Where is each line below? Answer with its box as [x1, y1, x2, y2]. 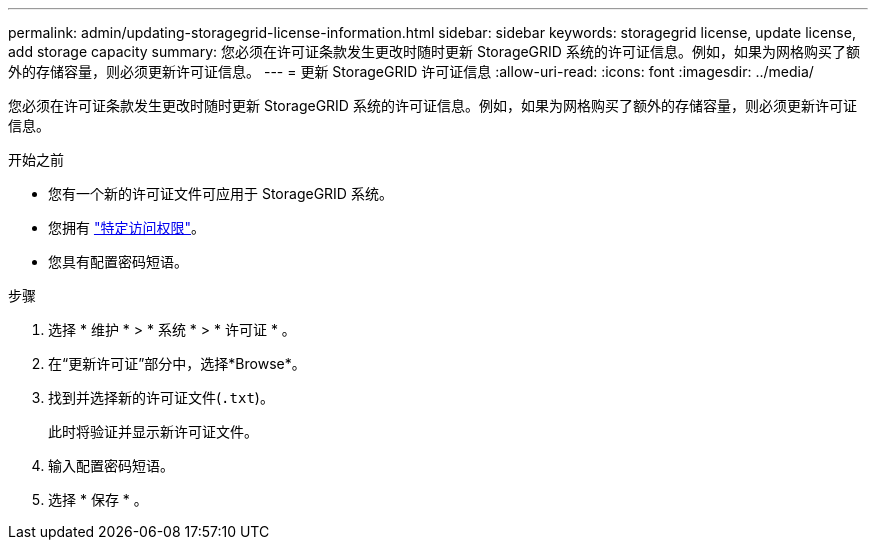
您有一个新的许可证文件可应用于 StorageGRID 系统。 [48, 185, 393, 202]
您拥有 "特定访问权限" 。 [48, 219, 205, 236]
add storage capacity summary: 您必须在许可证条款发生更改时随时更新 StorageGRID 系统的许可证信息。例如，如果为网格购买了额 [8, 43, 860, 60]
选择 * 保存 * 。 [48, 491, 148, 508]
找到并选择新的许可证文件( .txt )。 [48, 389, 274, 406]
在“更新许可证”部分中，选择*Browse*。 [48, 355, 306, 372]
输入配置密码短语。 [48, 457, 174, 474]
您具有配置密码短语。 [48, 253, 188, 270]
